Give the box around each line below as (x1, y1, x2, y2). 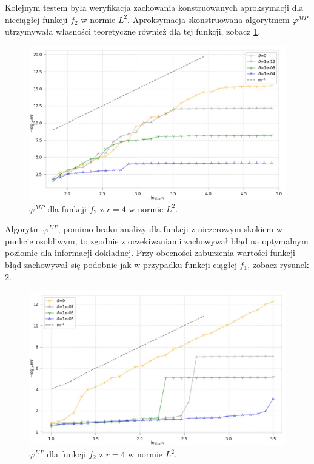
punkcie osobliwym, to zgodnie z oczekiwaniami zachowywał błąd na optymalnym (5, 234, 309, 247)
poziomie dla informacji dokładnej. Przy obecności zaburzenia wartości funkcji (5, 246, 295, 259)
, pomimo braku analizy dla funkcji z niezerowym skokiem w (58, 223, 282, 235)
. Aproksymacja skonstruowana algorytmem (127, 13, 290, 25)
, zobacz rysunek (247, 258, 309, 271)
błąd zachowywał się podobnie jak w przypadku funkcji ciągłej (5, 258, 237, 271)
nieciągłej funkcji (5, 13, 68, 25)
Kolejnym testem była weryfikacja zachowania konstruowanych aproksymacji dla (5, 1, 304, 13)
